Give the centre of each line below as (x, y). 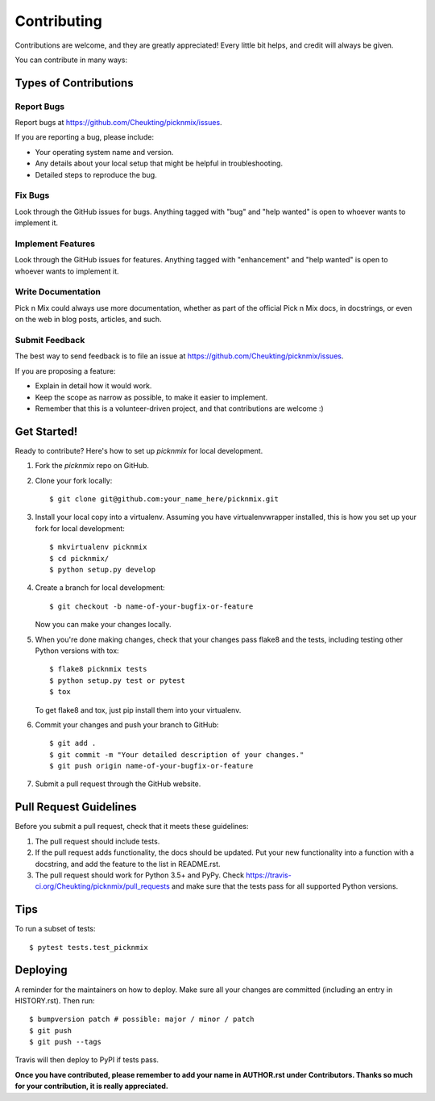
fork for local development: (80, 528)
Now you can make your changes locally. (103, 625)
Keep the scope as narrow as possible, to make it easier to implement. (151, 397)
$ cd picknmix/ (79, 558)
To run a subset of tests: (55, 929)
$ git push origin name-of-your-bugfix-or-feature (151, 766)
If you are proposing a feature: (65, 370)
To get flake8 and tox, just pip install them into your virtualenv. (138, 710)
